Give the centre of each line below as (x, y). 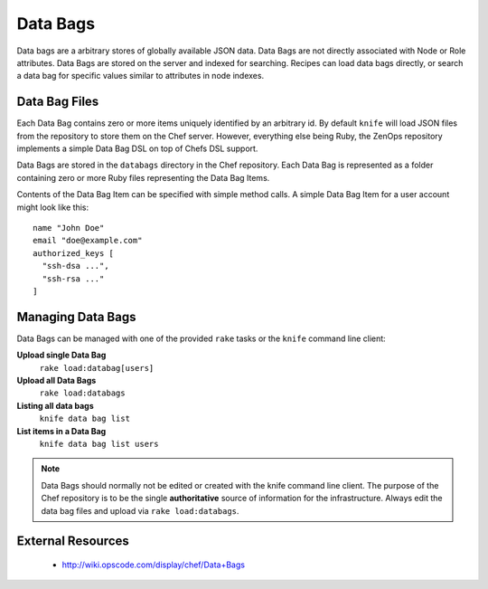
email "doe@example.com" (88, 241)
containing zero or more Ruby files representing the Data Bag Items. (143, 177)
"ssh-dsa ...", (75, 266)
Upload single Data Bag (61, 355)
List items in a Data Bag (61, 431)
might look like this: (53, 207)
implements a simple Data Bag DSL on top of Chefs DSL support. (137, 148)
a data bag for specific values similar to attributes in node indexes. (141, 76)
